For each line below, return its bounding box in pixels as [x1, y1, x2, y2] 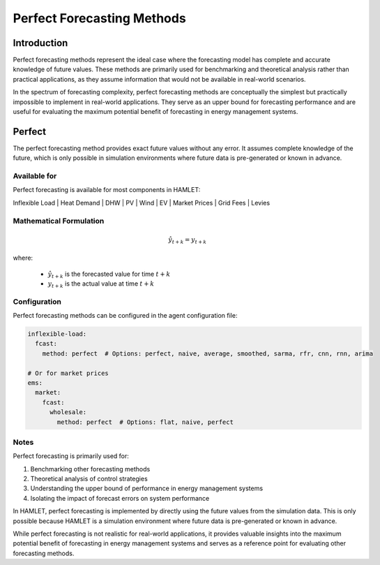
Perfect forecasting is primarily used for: [13, 452, 129, 460]
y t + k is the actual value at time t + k [47, 279, 155, 289]
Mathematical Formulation [13, 216, 105, 226]
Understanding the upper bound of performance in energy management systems [30, 484, 264, 492]
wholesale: [50, 409, 87, 416]
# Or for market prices [27, 369, 109, 377]
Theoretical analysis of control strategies [30, 475, 148, 483]
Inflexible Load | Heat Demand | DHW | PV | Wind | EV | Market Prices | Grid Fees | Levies [13, 198, 271, 207]
